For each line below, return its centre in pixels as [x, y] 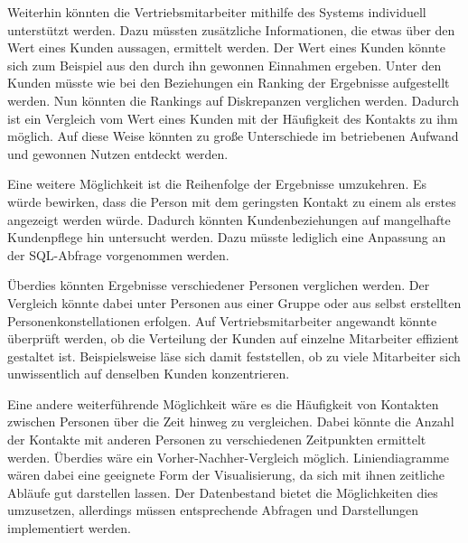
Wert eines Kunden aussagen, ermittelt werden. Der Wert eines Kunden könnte [226, 47]
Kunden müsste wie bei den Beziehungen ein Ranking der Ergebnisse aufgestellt [229, 83]
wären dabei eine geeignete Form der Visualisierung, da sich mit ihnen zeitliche [226, 475]
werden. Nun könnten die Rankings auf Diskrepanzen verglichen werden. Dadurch [233, 100]
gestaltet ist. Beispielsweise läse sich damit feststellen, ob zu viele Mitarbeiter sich [234, 356]
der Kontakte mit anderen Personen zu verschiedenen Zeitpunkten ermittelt [217, 440]
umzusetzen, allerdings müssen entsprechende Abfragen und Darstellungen [213, 510]
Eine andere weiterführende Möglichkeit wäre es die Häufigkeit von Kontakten [223, 403]
